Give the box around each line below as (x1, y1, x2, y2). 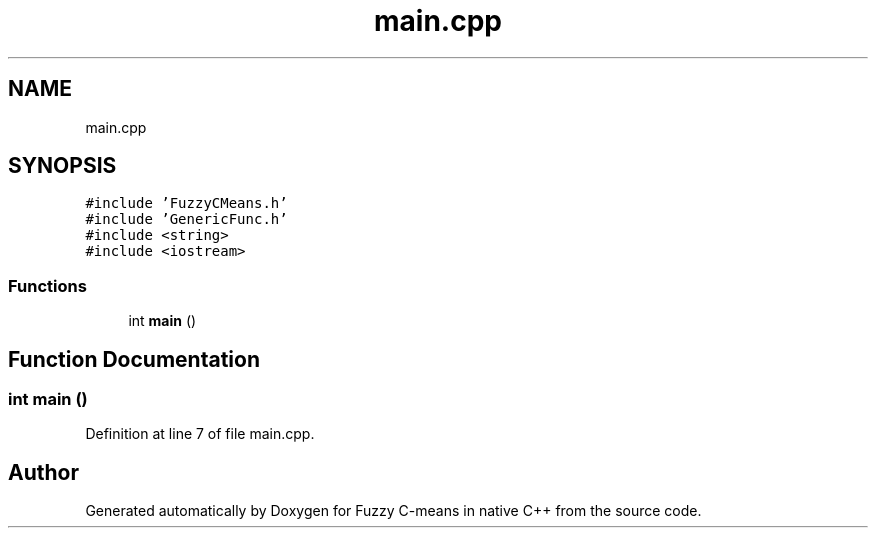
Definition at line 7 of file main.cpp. (85, 425, 315, 443)
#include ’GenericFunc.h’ (85, 211, 288, 228)
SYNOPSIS (8, 153, 117, 179)
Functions (8, 275, 87, 296)
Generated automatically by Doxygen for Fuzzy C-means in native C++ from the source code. (85, 502, 702, 520)
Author (8, 459, 79, 485)
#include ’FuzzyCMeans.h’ (85, 195, 288, 212)
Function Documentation (8, 346, 260, 372)
